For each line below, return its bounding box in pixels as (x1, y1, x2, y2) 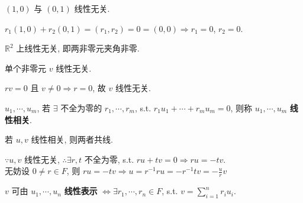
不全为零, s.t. (84, 153, 134, 165)
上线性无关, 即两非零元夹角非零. (16, 42, 140, 54)
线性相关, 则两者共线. (31, 133, 113, 146)
